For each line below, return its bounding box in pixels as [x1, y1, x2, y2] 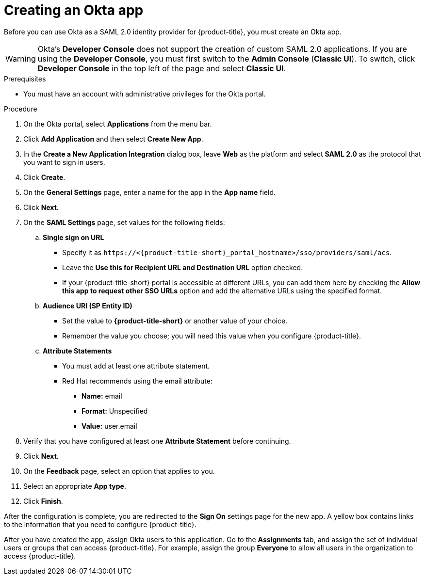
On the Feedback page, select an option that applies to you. [23, 466, 215, 475]
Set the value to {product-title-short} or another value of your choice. [62, 316, 288, 325]
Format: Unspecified [82, 406, 148, 415]
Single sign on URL [43, 233, 104, 241]
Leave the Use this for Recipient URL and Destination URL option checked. [62, 263, 303, 272]
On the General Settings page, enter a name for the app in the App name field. [23, 188, 276, 196]
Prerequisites [4, 74, 46, 83]
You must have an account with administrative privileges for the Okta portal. [23, 89, 266, 98]
